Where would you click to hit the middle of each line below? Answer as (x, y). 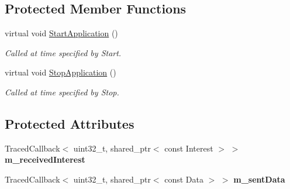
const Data (184, 179)
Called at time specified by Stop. (62, 92)
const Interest (189, 148)
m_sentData (259, 179)
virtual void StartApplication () (61, 33)
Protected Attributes (70, 123)
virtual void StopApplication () (61, 72)
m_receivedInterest (45, 159)
